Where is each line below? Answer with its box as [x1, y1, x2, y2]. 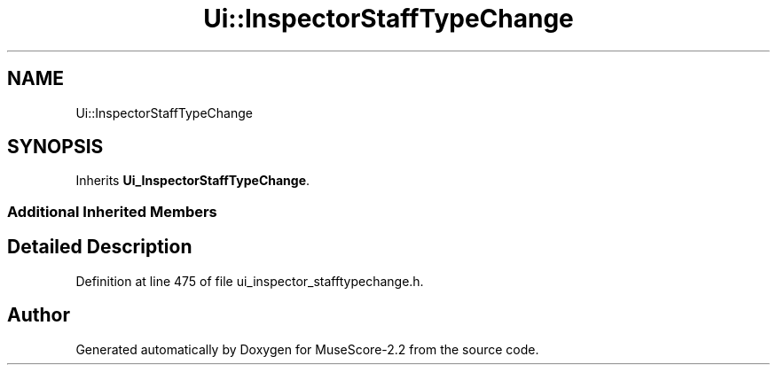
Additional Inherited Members [7, 202, 217, 221]
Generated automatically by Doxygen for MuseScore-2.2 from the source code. [75, 341, 539, 357]
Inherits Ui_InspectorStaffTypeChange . [75, 173, 310, 189]
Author [7, 304, 70, 327]
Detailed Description [7, 236, 192, 259]
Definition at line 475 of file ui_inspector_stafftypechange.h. [75, 273, 424, 289]
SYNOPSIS [7, 136, 104, 159]
